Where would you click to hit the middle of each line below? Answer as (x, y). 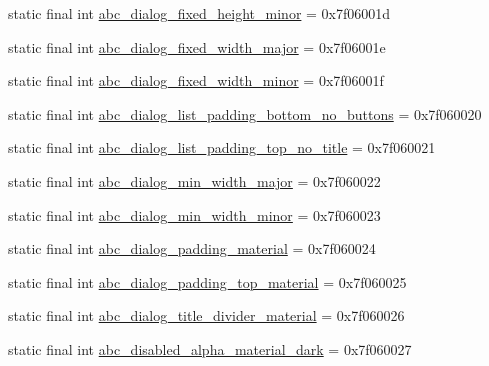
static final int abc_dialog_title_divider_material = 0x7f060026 (206, 315)
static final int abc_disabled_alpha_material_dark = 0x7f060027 (210, 348)
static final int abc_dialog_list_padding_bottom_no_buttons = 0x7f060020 (245, 113)
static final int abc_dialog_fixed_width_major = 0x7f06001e (197, 46)
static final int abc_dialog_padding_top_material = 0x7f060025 (207, 281)
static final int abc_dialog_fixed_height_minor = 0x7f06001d (199, 13)
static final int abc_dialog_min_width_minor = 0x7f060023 (194, 214)
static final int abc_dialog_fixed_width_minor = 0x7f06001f (196, 80)
